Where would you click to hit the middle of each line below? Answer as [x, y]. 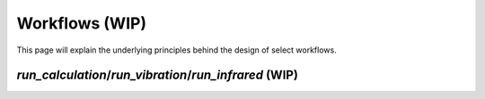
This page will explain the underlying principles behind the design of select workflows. [176, 50]
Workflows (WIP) [82, 23]
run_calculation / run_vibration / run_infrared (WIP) [157, 75]
